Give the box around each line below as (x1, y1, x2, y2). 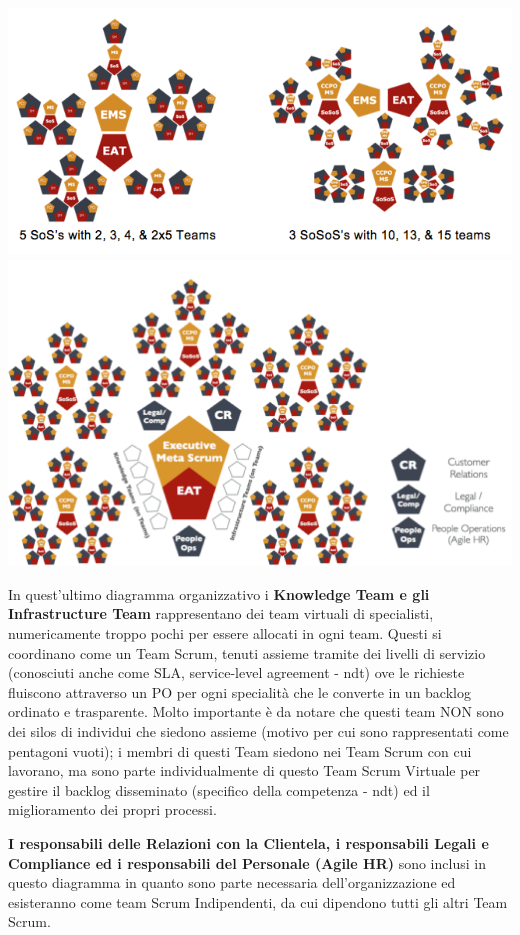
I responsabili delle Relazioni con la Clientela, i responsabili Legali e (8, 833, 489, 854)
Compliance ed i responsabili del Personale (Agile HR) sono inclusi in (8, 852, 486, 873)
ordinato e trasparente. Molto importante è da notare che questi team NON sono (8, 701, 504, 722)
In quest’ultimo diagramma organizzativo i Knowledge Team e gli (8, 583, 430, 604)
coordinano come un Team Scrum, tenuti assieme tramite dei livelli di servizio (8, 642, 486, 663)
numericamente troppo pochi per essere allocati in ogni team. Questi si (8, 623, 442, 644)
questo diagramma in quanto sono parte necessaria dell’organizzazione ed (8, 872, 456, 893)
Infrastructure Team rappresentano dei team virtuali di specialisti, (8, 603, 434, 624)
